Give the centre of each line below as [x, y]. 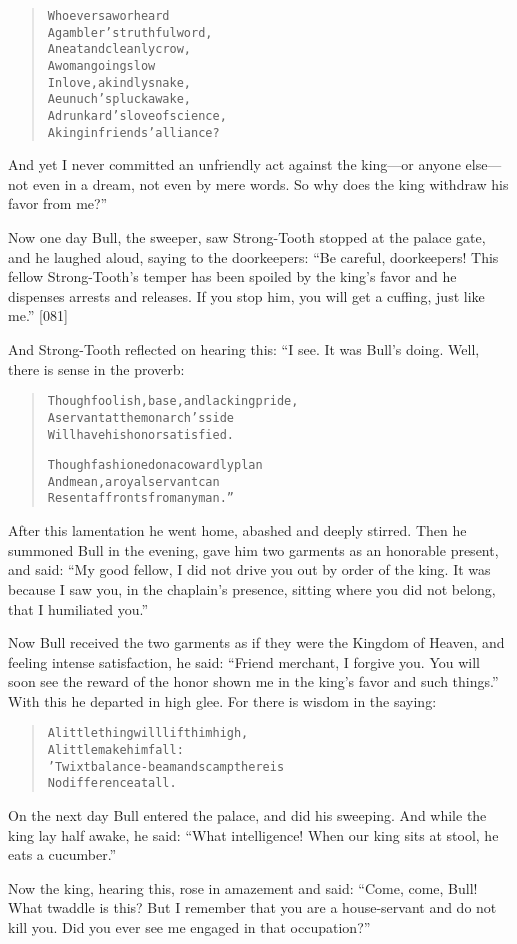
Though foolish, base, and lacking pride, [173, 401]
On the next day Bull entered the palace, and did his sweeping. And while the [247, 815]
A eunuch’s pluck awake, [119, 99]
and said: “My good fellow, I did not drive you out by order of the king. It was [249, 569]
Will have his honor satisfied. [140, 434]
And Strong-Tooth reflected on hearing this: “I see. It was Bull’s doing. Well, [244, 349]
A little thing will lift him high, [148, 733]
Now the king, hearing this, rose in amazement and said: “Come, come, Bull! [243, 887]
